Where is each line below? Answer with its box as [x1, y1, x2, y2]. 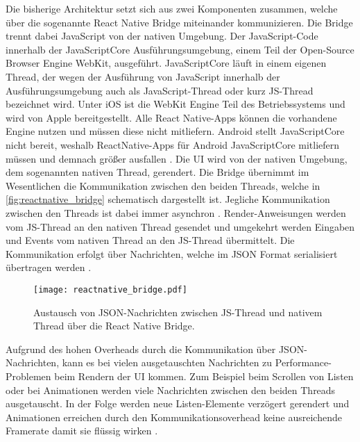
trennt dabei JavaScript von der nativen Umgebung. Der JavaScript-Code [6, 28, 318, 43]
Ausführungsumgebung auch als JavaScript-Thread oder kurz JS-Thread [6, 83, 314, 97]
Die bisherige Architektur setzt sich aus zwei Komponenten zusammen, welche [6, 1, 338, 15]
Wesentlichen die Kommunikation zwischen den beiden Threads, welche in [6, 178, 320, 193]
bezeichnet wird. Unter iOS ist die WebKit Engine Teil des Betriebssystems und [6, 97, 345, 111]
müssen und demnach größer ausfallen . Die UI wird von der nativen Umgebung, [6, 151, 348, 165]
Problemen [6, 368, 51, 383]
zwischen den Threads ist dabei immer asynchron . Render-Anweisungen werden [6, 205, 346, 220]
